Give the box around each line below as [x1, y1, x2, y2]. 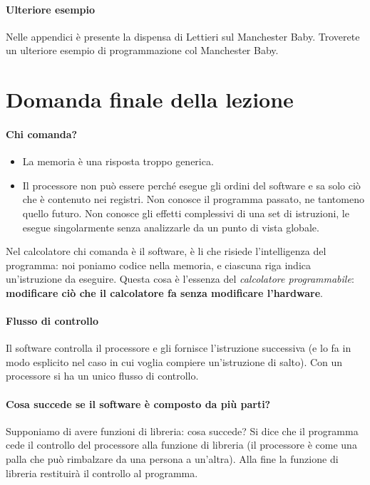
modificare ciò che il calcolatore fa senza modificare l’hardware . [6, 285, 323, 300]
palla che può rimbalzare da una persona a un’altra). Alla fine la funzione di [6, 452, 339, 466]
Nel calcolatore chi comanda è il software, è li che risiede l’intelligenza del [6, 244, 327, 259]
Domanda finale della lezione [6, 85, 294, 114]
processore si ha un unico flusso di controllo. [6, 368, 199, 383]
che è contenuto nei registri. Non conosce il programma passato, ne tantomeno [22, 192, 364, 207]
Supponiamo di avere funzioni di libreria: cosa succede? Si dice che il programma [6, 423, 359, 438]
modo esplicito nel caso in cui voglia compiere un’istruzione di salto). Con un [6, 354, 343, 369]
